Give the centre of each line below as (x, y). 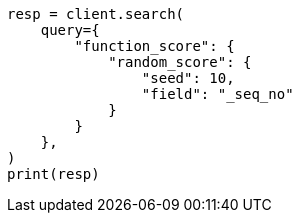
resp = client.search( (96, 14)
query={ (70, 30)
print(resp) (53, 174)
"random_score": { (180, 62)
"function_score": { (154, 46)
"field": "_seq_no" (217, 94)
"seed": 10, (188, 78)
